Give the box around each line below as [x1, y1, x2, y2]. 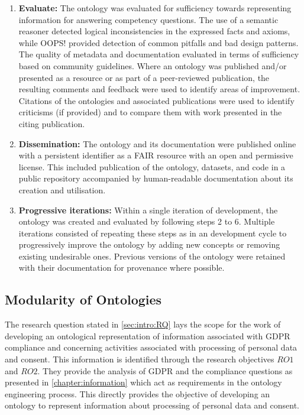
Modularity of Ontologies [5, 290, 162, 309]
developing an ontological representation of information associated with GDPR [5, 329, 290, 342]
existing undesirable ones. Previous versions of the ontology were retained [18, 249, 286, 262]
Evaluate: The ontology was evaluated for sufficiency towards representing [18, 2, 292, 14]
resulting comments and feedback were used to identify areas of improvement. [18, 83, 300, 95]
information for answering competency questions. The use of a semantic [18, 13, 279, 25]
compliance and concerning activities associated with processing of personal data [5, 341, 297, 354]
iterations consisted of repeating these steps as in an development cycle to [18, 226, 287, 239]
